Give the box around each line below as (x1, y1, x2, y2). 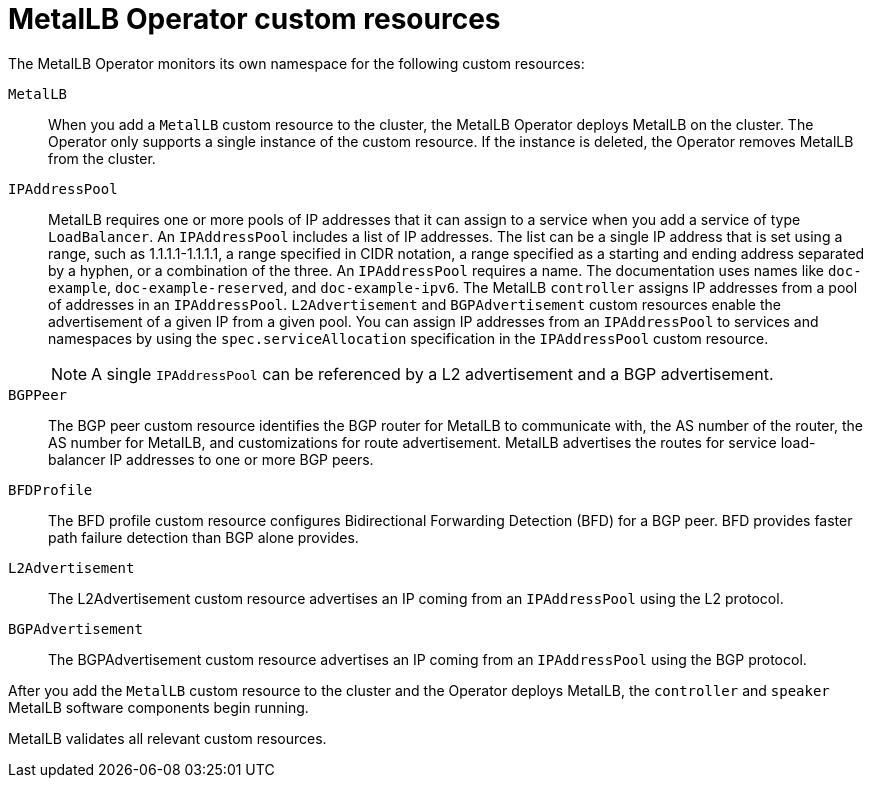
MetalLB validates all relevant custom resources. (8, 729, 327, 747)
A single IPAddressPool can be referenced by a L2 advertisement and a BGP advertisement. (91, 363, 774, 384)
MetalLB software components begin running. (8, 698, 309, 716)
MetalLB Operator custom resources (8, 2, 501, 36)
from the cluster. (48, 149, 156, 167)
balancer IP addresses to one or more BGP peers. (48, 450, 374, 468)
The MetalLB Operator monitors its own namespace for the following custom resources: (8, 54, 585, 72)
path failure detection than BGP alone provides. (48, 528, 359, 546)
